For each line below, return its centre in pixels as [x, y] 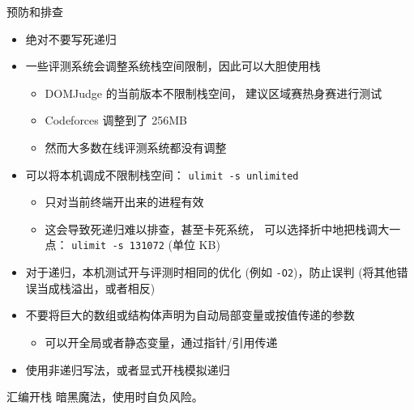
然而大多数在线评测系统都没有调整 [136, 147]
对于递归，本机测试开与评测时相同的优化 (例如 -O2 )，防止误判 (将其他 [211, 272]
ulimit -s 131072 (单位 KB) [146, 245]
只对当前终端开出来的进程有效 [124, 202]
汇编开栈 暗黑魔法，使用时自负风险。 [105, 397]
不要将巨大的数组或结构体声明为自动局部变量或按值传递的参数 [190, 315]
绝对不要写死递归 [71, 38]
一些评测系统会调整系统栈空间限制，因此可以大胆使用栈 [173, 66]
